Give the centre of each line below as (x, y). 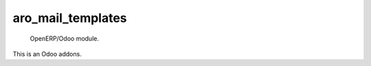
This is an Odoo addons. (47, 54)
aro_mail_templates (70, 18)
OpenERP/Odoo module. (65, 38)
